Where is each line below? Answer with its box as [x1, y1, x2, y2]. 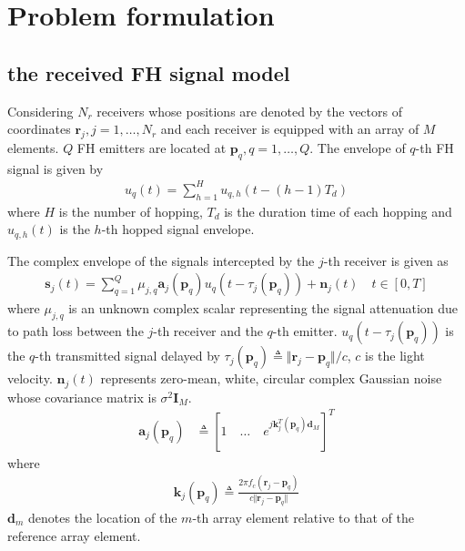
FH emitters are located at [76, 138, 227, 157]
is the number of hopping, [58, 201, 203, 220]
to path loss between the [7, 321, 144, 341]
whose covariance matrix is [7, 387, 157, 406]
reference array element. [7, 525, 141, 545]
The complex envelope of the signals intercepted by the [7, 250, 315, 270]
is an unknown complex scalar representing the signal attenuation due [68, 299, 459, 318]
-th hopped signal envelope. [101, 219, 255, 239]
